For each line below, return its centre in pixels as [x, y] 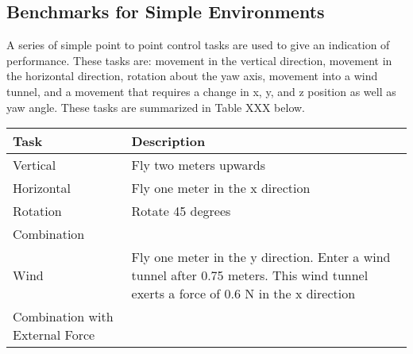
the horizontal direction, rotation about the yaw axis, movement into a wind [192, 76]
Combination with [63, 317]
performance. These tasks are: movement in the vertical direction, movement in [199, 60]
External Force [54, 335]
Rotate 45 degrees [181, 211]
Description [168, 141]
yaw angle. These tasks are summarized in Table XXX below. [156, 107]
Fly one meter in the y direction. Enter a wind [261, 257]
